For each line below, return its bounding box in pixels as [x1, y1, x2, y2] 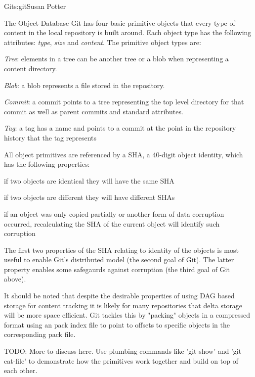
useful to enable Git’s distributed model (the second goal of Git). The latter [4, 254, 234, 265]
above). [4, 274, 26, 284]
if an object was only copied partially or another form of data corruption [4, 208, 224, 219]
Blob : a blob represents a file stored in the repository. [4, 80, 165, 90]
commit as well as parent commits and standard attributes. [4, 106, 183, 116]
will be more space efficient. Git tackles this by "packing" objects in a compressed [4, 310, 250, 320]
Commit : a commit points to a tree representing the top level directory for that [4, 96, 244, 107]
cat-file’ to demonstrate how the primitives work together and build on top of [4, 355, 238, 366]
